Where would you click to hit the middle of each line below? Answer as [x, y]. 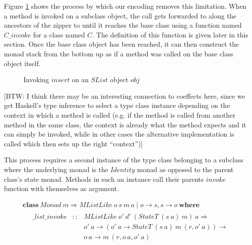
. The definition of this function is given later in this [170, 34]
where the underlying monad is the [56, 169]
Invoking [36, 79]
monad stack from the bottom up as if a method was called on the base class [119, 53]
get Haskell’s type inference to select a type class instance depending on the [117, 105]
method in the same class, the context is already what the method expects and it [125, 124]
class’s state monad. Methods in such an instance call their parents [104, 179]
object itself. [22, 63]
